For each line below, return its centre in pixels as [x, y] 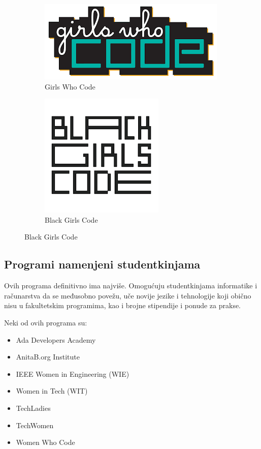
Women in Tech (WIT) [52, 391]
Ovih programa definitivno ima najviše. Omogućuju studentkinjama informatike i [131, 286]
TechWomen [35, 425]
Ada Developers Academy [56, 339]
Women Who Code [45, 442]
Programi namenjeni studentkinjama [102, 264]
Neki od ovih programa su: [46, 322]
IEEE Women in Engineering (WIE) [73, 373]
